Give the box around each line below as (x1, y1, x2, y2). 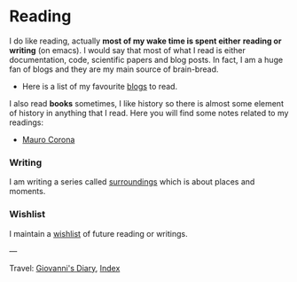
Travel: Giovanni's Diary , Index (9, 262, 121, 273)
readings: (9, 117, 44, 128)
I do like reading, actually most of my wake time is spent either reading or (9, 35, 282, 46)
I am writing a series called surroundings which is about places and (9, 176, 255, 187)
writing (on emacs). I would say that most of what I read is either (9, 44, 246, 55)
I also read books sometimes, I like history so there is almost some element (9, 98, 284, 108)
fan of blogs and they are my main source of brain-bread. (9, 64, 219, 74)
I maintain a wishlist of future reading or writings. (9, 228, 188, 239)
